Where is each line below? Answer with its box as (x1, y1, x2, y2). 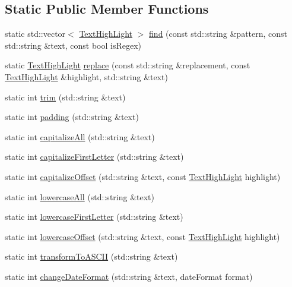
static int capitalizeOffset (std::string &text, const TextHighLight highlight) (5, 170, 281, 182)
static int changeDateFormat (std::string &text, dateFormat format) (5, 270, 253, 282)
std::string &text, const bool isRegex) (5, 39, 141, 51)
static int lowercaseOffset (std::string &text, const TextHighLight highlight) (5, 230, 280, 242)
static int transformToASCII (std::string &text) (5, 250, 178, 263)
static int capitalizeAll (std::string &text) (5, 130, 155, 143)
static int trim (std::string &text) (5, 90, 126, 103)
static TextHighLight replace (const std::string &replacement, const (5, 59, 250, 71)
